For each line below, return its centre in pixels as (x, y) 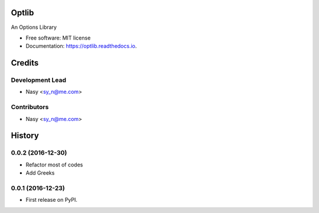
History (25, 136)
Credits (25, 63)
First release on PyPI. (52, 200)
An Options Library (34, 27)
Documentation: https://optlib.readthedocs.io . (81, 46)
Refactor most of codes (54, 165)
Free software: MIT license (58, 38)
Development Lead (38, 80)
